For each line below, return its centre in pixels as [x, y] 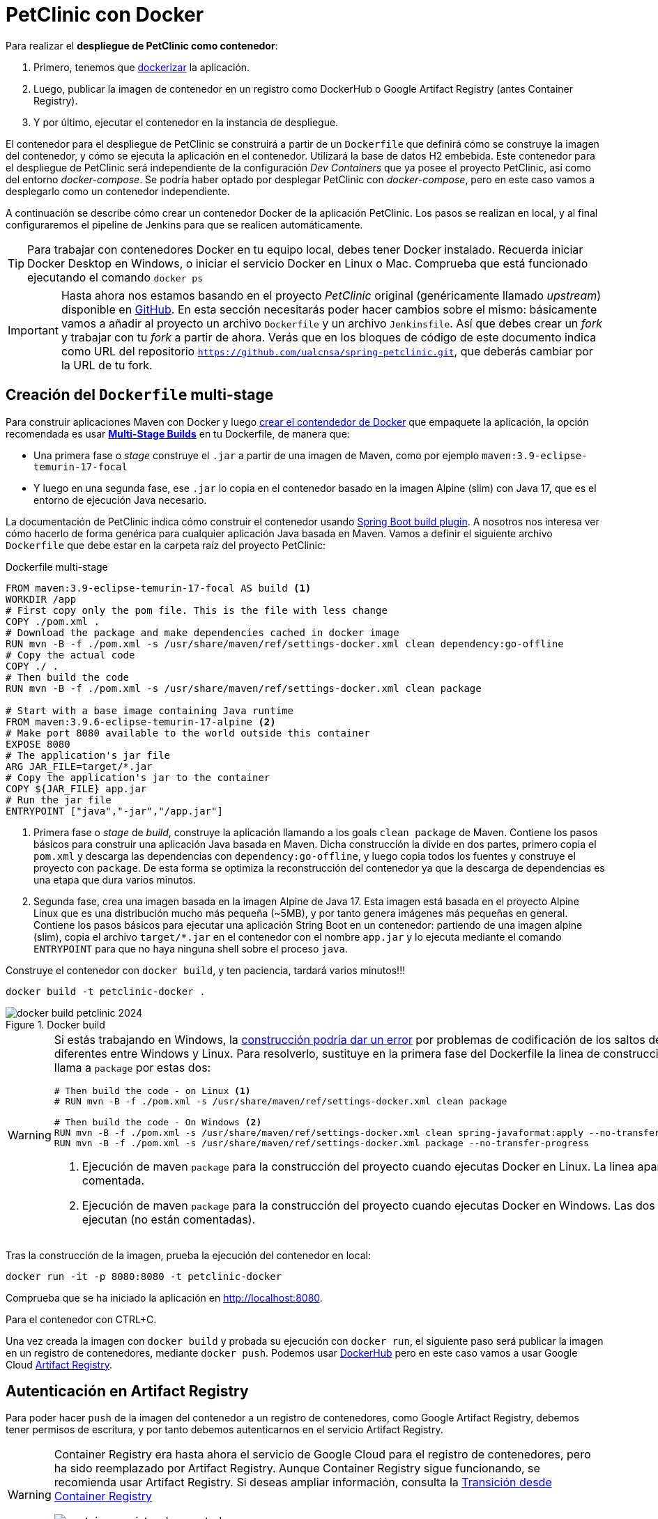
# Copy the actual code [70, 655]
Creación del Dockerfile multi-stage [140, 395]
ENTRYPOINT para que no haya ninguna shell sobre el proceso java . [191, 948]
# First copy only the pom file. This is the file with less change [197, 610]
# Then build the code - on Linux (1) [152, 1090]
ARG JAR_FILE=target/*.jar [79, 766]
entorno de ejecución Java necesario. [120, 500]
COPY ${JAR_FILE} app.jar [76, 788]
